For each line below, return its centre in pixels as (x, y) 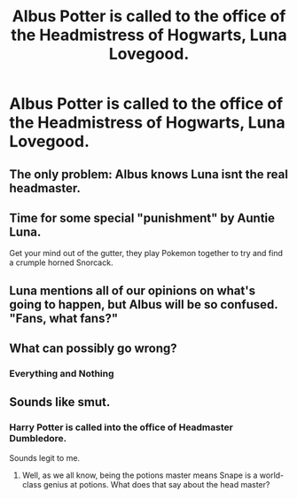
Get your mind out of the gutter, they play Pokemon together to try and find (146, 253)
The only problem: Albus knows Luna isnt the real (148, 174)
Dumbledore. (38, 439)
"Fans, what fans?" (64, 318)
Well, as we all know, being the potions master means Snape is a (140, 475)
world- (272, 475)
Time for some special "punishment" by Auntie (142, 218)
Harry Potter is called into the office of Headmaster (121, 427)
